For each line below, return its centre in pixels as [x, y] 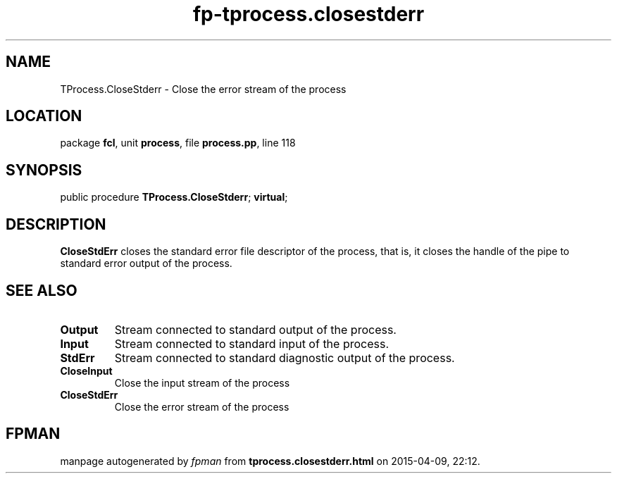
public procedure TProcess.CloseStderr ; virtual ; [174, 197]
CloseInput [86, 371]
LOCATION [44, 116]
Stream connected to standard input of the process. [252, 343]
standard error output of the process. [146, 263]
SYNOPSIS [44, 170]
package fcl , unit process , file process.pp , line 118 [178, 143]
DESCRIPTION [56, 224]
